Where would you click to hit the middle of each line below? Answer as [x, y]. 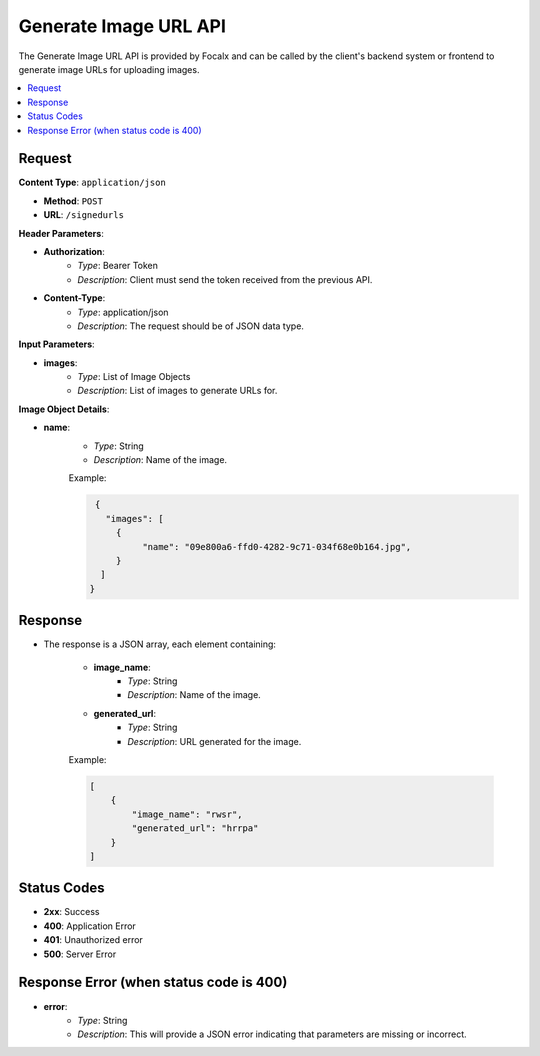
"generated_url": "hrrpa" [195, 828]
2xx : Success [71, 912]
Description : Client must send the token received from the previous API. [225, 279]
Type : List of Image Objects [134, 377]
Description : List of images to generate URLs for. [177, 391]
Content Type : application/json [92, 182]
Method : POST [73, 201]
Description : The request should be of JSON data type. [191, 326]
